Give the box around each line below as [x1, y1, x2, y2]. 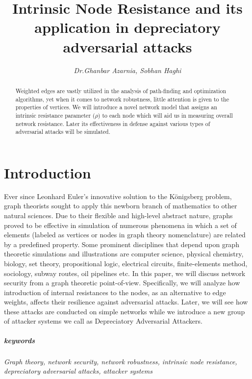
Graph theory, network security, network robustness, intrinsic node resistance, [4, 356, 237, 366]
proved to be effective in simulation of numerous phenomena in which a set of [4, 220, 237, 230]
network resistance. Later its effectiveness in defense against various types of [15, 119, 210, 127]
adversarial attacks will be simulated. [15, 127, 110, 136]
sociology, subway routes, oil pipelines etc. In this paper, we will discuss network [4, 268, 246, 278]
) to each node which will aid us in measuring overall [98, 111, 233, 119]
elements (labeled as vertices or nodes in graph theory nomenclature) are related [4, 229, 246, 240]
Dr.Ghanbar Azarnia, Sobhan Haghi [74, 65, 181, 75]
